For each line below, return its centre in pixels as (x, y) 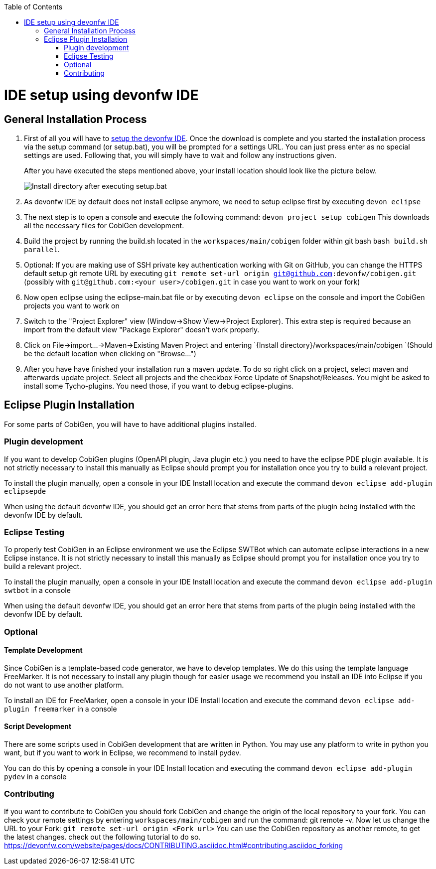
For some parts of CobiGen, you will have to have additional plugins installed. (131, 424)
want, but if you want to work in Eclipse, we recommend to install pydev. (123, 753)
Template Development (43, 650)
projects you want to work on (72, 305)
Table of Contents (33, 7)
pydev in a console (35, 777)
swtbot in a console (37, 590)
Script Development (38, 726)
